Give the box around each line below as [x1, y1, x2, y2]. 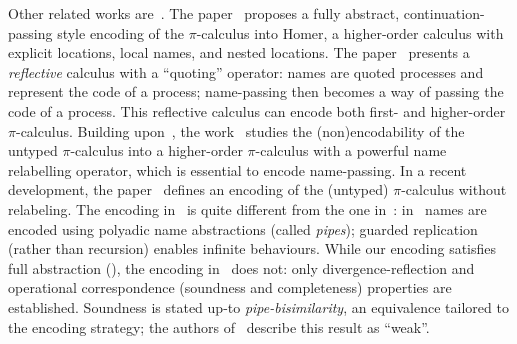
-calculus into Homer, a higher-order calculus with [196, 22, 504, 43]
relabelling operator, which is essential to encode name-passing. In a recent [8, 159, 467, 180]
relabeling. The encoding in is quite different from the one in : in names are [8, 198, 487, 219]
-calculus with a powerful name [255, 140, 447, 161]
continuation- [403, 3, 485, 23]
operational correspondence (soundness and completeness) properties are [8, 277, 452, 298]
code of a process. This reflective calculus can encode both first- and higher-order [8, 100, 506, 121]
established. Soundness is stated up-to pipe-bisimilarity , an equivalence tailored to [8, 296, 509, 317]
